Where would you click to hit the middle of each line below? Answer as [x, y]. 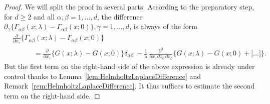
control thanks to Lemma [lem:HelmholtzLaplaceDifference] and [103, 76]
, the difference [120, 16]
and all [44, 16]
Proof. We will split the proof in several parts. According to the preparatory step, [129, 6]
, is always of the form [164, 26]
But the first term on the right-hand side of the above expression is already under [129, 66]
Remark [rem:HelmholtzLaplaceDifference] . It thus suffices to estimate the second [129, 86]
